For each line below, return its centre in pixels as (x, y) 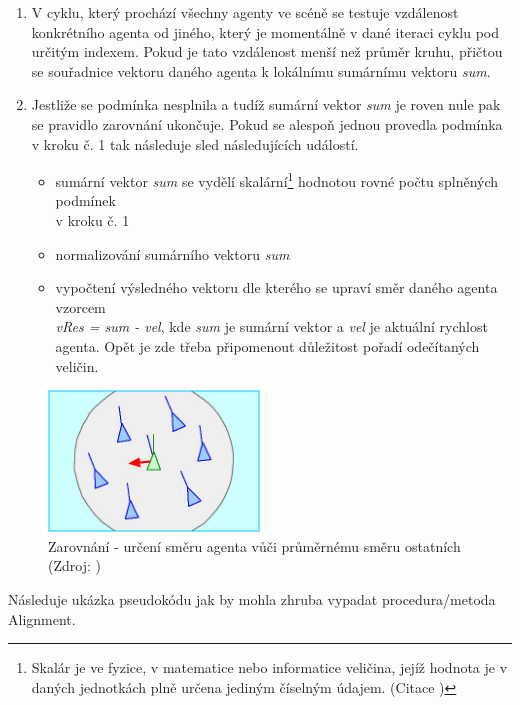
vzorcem (80, 306)
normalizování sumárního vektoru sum (172, 253)
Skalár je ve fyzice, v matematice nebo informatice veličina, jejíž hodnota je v (269, 667)
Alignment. (42, 618)
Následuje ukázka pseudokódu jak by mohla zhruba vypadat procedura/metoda (252, 598)
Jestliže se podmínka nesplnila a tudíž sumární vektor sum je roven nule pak (266, 104)
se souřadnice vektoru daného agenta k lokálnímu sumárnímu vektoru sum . (261, 70)
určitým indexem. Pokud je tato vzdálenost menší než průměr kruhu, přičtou (267, 51)
